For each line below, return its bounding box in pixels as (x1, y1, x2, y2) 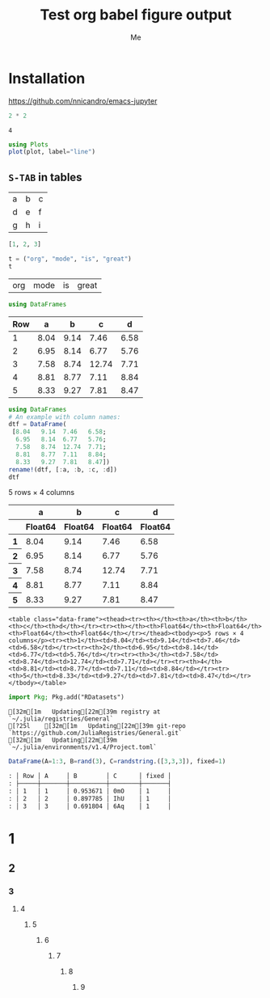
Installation (8, 69, 86, 87)
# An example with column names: (8, 412, 121, 421)
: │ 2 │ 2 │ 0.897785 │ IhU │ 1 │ (8, 794, 172, 802)
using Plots (8, 140, 49, 149)
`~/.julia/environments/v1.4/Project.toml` (8, 743, 158, 751)
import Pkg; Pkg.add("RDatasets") (8, 693, 125, 701)
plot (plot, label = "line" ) (8, 148, 95, 156)
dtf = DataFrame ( (8, 421, 67, 429)
